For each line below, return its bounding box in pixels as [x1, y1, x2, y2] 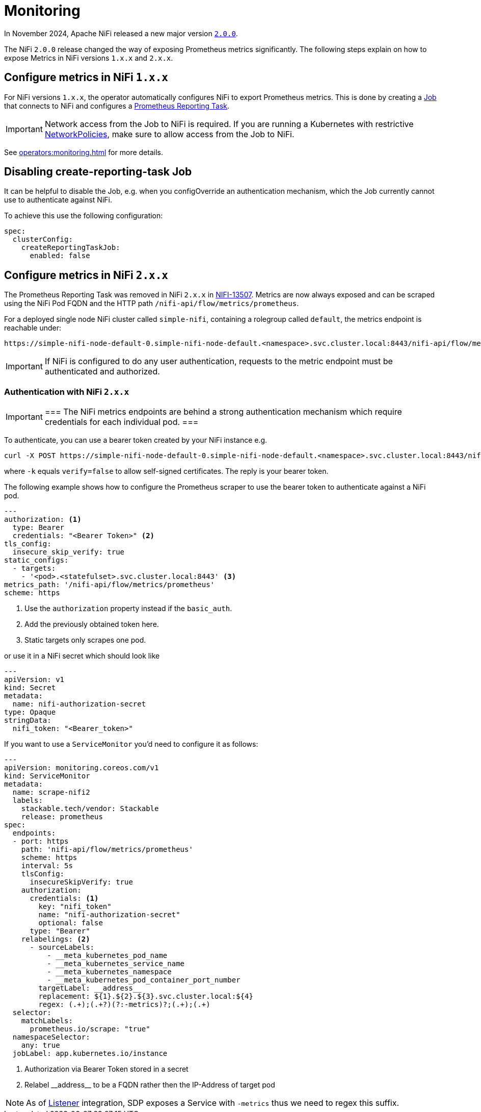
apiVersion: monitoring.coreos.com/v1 [4, 764, 159, 772]
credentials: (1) [30, 894, 99, 903]
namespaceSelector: [12, 1033, 90, 1042]
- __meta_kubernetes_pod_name [47, 951, 168, 960]
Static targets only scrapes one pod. [24, 636, 146, 645]
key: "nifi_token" [38, 902, 112, 911]
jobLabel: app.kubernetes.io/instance [12, 1049, 168, 1058]
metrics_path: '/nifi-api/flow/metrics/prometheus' [4, 580, 215, 589]
